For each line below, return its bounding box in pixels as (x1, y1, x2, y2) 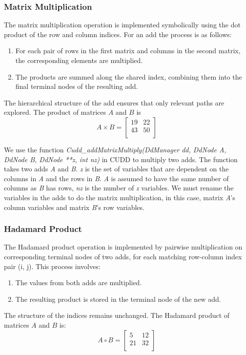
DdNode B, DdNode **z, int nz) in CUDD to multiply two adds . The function (4, 154, 238, 164)
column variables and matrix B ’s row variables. (4, 202, 144, 212)
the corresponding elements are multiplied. (15, 55, 143, 65)
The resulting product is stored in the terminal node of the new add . (15, 293, 221, 304)
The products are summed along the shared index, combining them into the (15, 71, 242, 82)
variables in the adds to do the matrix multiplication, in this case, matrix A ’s (4, 192, 235, 202)
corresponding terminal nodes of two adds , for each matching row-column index (4, 251, 242, 261)
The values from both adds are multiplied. (15, 277, 142, 288)
